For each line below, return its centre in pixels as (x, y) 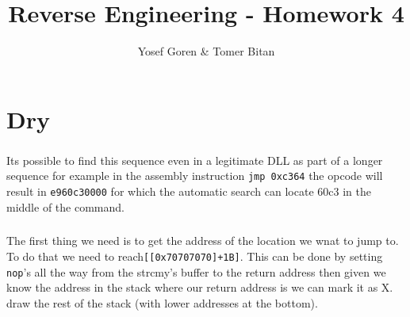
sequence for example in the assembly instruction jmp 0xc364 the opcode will (195, 176)
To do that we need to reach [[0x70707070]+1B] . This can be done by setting (195, 256)
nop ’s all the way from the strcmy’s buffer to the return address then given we (196, 271)
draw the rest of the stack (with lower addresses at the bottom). (162, 302)
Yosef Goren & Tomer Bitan (206, 51)
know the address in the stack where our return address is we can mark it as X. (200, 287)
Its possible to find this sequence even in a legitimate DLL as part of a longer (195, 160)
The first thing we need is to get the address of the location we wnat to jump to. (203, 241)
